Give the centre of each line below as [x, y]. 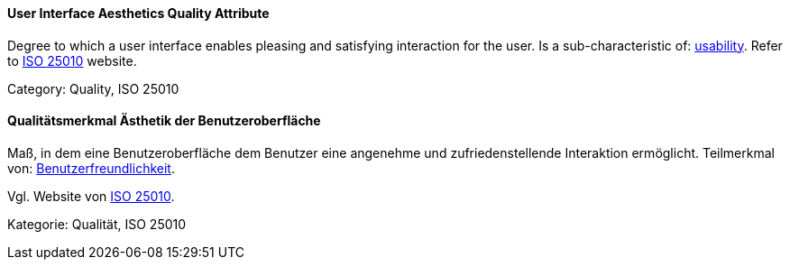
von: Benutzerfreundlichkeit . [91, 168]
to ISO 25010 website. [72, 60]
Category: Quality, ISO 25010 [93, 88]
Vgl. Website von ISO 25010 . [91, 196]
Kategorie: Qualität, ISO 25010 [97, 224]
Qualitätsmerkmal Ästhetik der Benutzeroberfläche [164, 121]
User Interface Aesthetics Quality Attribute [138, 13]
